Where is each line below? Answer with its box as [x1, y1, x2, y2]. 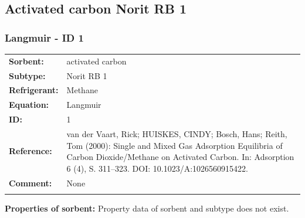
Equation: [9, 98, 49, 111]
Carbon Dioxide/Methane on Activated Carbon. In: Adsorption [66, 151, 294, 163]
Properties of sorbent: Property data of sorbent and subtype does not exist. [5, 202, 289, 214]
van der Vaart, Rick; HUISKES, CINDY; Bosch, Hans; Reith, [66, 127, 287, 139]
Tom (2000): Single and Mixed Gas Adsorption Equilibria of [66, 139, 283, 151]
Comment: [9, 176, 52, 189]
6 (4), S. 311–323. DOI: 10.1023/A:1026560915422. [66, 162, 248, 174]
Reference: [9, 145, 52, 157]
